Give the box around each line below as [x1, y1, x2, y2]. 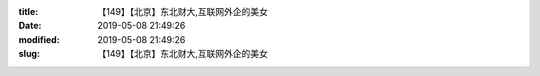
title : [18, 6, 39, 17]
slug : [18, 48, 40, 60]
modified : [18, 33, 60, 45]
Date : [18, 20, 42, 32]
